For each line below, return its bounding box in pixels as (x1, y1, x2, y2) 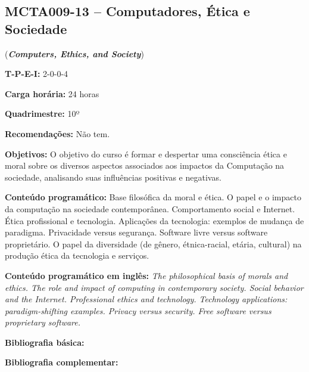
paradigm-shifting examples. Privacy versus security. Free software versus (5, 304, 271, 317)
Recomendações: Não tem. (5, 127, 110, 139)
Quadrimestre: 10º (5, 107, 80, 120)
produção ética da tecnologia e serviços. (5, 249, 149, 262)
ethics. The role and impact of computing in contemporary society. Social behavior (5, 281, 304, 293)
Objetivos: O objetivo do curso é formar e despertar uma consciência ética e (5, 147, 287, 160)
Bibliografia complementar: (5, 356, 118, 368)
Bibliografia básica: (5, 336, 85, 348)
